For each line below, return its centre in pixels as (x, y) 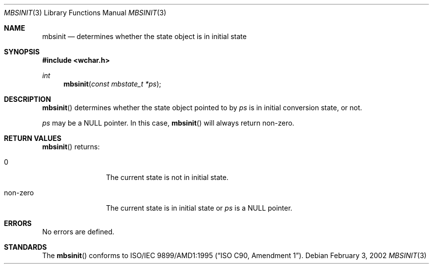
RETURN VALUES (33, 138)
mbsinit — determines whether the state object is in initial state (144, 36)
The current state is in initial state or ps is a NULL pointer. (199, 208)
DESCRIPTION (28, 99)
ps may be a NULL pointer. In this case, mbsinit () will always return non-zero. (168, 123)
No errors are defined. (78, 232)
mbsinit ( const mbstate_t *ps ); (112, 84)
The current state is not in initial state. (167, 177)
